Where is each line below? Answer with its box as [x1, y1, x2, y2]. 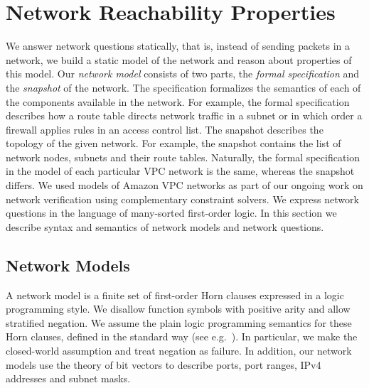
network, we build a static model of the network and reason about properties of [6, 52, 352, 67]
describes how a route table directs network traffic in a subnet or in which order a [6, 108, 363, 123]
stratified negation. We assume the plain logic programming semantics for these [6, 315, 352, 330]
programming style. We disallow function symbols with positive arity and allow [6, 301, 351, 316]
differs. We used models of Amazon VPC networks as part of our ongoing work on [6, 178, 363, 193]
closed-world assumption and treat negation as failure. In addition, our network [6, 343, 352, 358]
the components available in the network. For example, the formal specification [6, 94, 350, 109]
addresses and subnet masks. [6, 371, 131, 386]
